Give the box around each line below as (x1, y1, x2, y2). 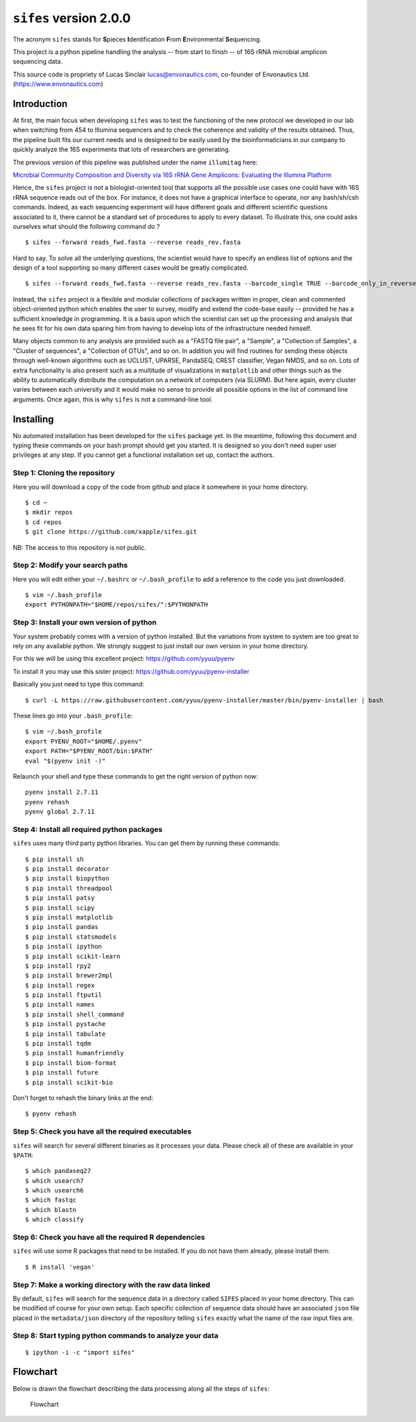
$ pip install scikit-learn (25, 952, 121, 960)
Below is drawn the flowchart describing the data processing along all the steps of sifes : (12, 1384, 270, 1393)
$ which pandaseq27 (25, 1167, 92, 1175)
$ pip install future (25, 1068, 98, 1077)
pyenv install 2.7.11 (25, 788, 98, 797)
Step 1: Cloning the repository (12, 468, 115, 478)
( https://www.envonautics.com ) (12, 80, 103, 88)
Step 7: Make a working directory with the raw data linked (12, 1280, 211, 1290)
